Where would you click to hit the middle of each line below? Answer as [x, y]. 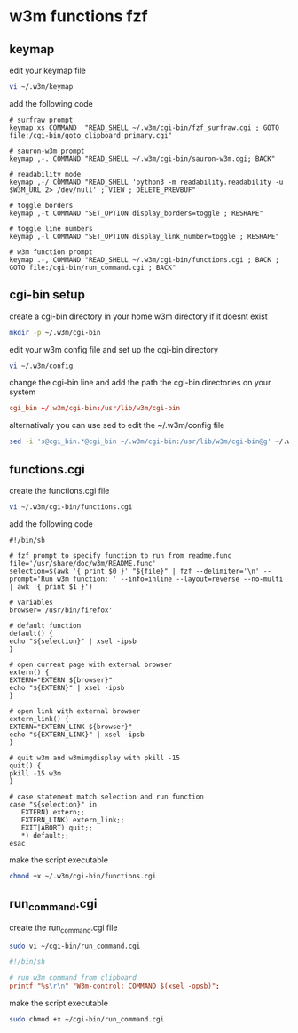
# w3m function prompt [51, 252]
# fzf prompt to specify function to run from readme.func [121, 556]
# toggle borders [41, 205]
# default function [45, 625]
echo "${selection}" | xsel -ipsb [73, 641]
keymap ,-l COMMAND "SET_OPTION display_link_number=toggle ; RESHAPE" [144, 236]
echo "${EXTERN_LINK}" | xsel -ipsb [77, 735]
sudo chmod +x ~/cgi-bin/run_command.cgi [87, 1020]
